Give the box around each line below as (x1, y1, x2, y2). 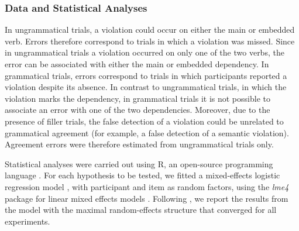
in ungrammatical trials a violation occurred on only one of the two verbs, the (5, 46, 284, 58)
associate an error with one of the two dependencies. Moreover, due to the (5, 104, 270, 116)
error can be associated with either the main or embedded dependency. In (5, 58, 269, 70)
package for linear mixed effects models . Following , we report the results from (5, 192, 288, 204)
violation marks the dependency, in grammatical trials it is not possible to (5, 92, 270, 104)
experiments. (5, 215, 50, 227)
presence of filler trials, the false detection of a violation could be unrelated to (5, 115, 284, 127)
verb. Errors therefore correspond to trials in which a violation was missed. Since (5, 35, 295, 47)
